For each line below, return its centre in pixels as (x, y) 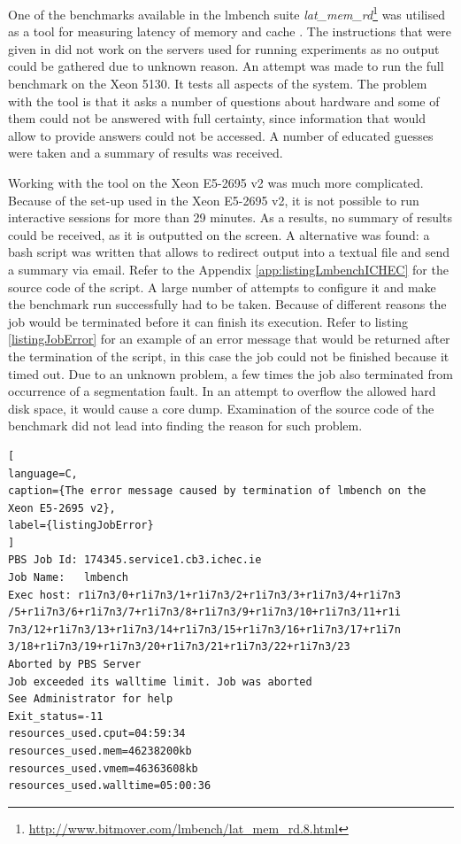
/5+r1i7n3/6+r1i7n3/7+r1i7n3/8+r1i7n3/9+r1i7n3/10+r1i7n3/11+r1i (204, 612)
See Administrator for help (91, 699)
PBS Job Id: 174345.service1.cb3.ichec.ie (135, 560)
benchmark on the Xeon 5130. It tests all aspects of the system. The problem (218, 84)
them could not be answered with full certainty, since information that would (217, 118)
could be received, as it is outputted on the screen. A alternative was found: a (219, 234)
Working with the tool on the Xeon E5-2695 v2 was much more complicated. (216, 182)
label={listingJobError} (81, 526)
